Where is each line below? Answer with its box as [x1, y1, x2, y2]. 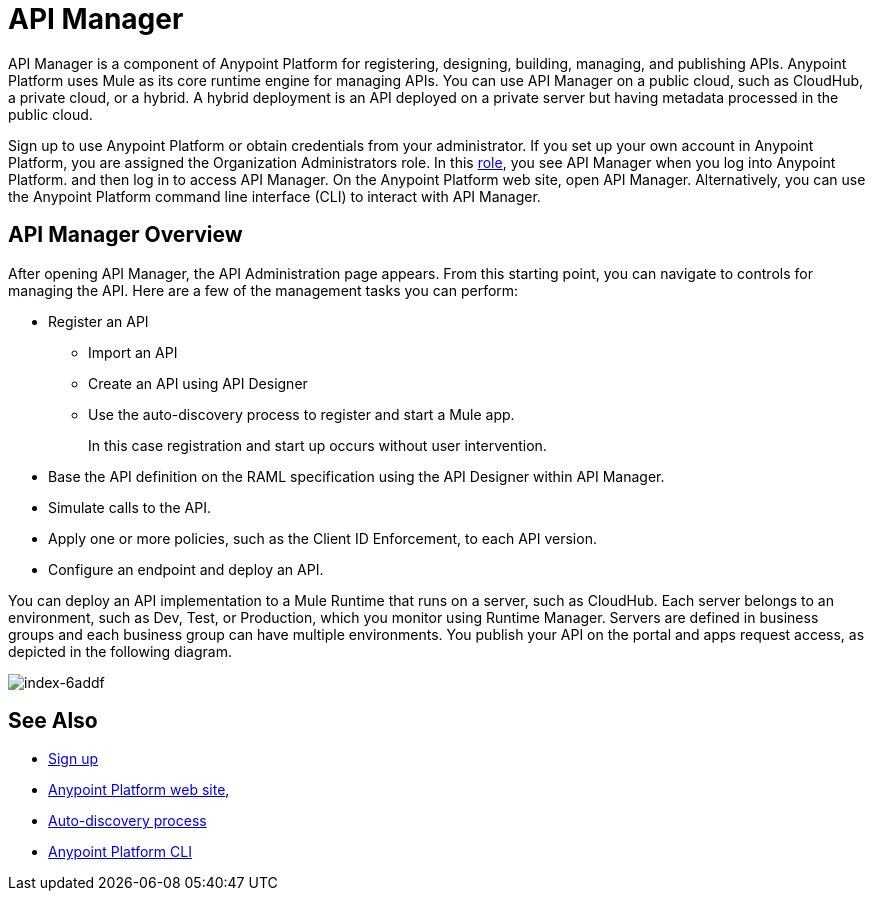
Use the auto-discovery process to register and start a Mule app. [88, 405, 515, 423]
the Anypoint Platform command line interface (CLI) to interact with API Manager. [8, 187, 541, 205]
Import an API [88, 343, 178, 361]
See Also [8, 708, 98, 734]
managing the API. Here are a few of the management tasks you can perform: [8, 281, 519, 299]
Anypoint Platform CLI [48, 843, 192, 861]
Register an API [48, 312, 149, 330]
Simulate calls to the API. [48, 498, 211, 516]
